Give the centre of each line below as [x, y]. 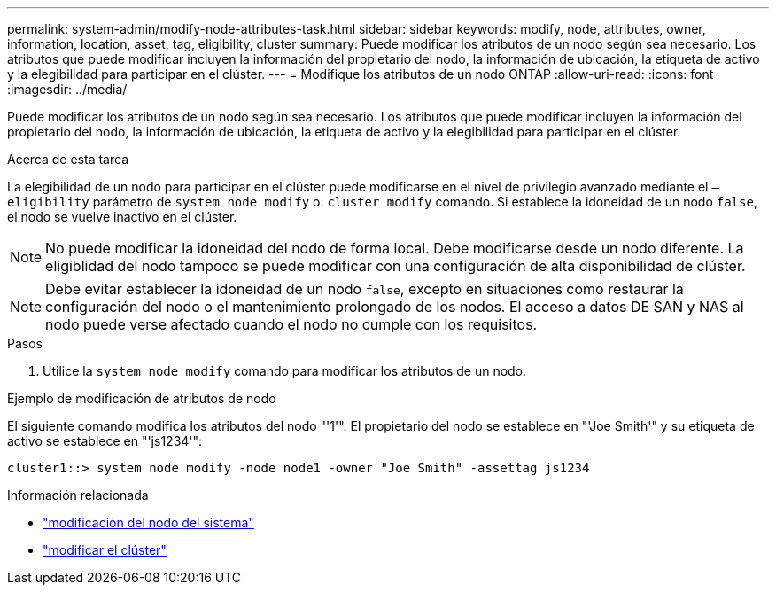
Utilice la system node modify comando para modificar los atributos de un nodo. [285, 371]
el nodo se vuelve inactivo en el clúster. [122, 217]
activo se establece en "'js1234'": [105, 441]
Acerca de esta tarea [68, 159]
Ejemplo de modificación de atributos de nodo [142, 398]
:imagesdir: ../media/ [67, 89]
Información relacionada [78, 495]
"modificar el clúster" [105, 550]
